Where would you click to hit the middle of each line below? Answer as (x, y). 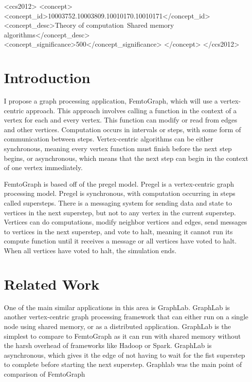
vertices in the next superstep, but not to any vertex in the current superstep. (120, 212)
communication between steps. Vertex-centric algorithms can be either (109, 139)
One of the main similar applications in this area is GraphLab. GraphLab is (117, 307)
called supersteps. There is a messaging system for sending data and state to (118, 203)
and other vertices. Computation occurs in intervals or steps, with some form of (123, 129)
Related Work (52, 284)
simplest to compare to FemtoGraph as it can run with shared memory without (122, 336)
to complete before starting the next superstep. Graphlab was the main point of (123, 364)
